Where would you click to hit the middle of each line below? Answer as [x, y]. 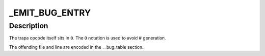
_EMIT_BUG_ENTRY [50, 13]
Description [29, 26]
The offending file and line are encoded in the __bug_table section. [76, 47]
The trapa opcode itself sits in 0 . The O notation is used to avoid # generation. [88, 38]
